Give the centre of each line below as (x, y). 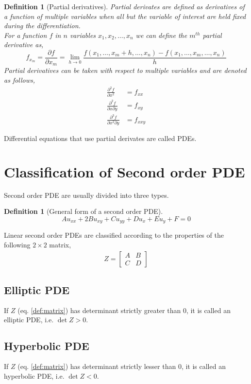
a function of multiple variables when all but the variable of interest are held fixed (125, 16)
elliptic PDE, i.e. (29, 320)
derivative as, (24, 44)
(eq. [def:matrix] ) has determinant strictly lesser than (97, 366)
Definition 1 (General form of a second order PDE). (84, 211)
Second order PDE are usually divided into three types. (86, 195)
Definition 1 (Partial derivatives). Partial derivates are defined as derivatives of (124, 6)
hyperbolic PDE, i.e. (34, 375)
